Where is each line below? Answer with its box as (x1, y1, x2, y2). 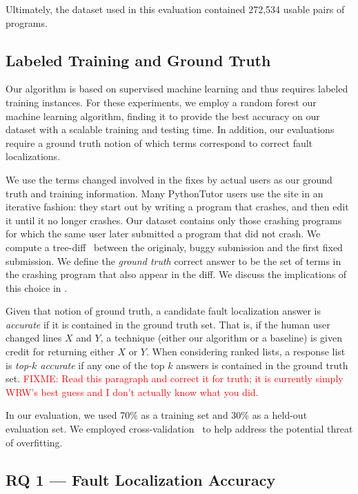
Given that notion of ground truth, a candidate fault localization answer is (6, 304, 321, 318)
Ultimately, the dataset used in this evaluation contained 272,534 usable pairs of (6, 2, 345, 16)
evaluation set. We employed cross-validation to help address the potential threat (6, 422, 353, 436)
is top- (6, 357, 32, 372)
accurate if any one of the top (40, 357, 165, 372)
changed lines (6, 330, 62, 345)
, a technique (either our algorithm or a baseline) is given (100, 330, 342, 345)
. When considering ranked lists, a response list (146, 344, 346, 359)
